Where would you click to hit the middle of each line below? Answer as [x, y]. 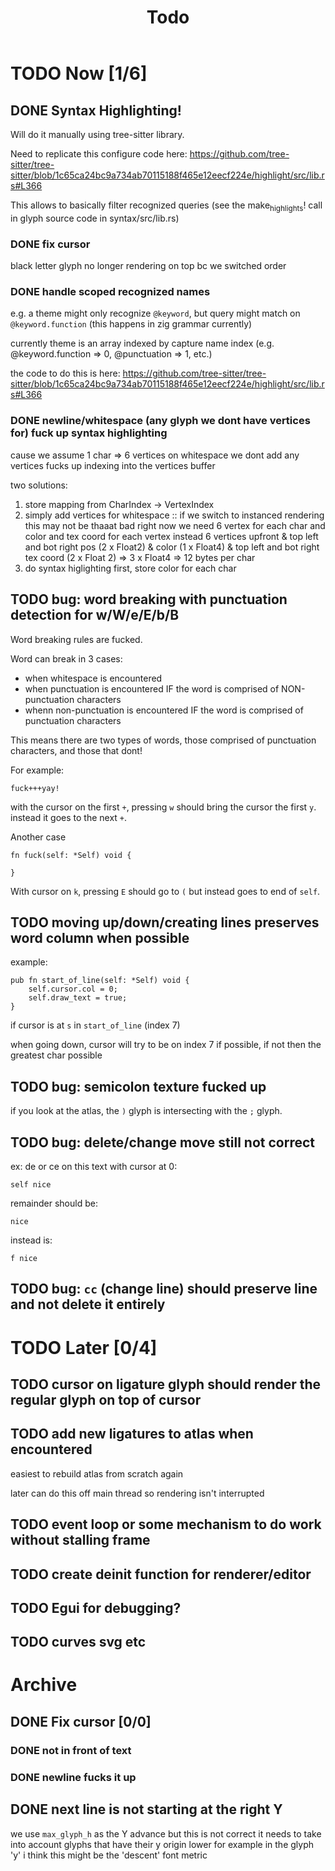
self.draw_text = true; [78, 998]
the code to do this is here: [65, 373]
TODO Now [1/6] [79, 73]
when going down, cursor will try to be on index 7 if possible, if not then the [166, 1045]
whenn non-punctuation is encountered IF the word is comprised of [164, 710]
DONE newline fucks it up [73, 1777]
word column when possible [100, 937]
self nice [31, 1184]
